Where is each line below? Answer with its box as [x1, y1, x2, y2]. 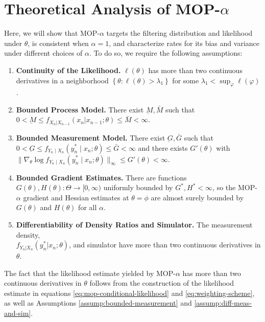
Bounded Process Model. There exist [16, 104, 144, 114]
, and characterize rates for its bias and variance [109, 37, 259, 48]
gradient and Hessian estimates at [23, 192, 129, 202]
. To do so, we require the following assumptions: [89, 48, 243, 58]
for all [78, 202, 97, 213]
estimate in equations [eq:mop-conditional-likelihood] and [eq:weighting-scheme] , [4, 287, 255, 298]
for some [172, 75, 199, 85]
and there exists [138, 142, 188, 153]
